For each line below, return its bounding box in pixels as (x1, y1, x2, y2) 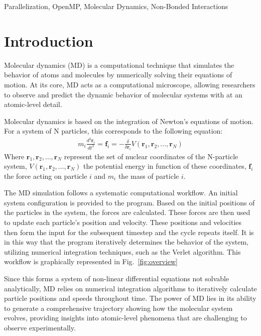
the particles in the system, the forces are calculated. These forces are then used (4, 207, 250, 217)
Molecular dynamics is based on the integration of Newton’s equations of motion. (4, 116, 254, 126)
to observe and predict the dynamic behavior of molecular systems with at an (4, 89, 242, 99)
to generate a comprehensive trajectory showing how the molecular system (4, 302, 233, 313)
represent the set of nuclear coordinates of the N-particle (64, 151, 238, 161)
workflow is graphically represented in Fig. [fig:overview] (4, 256, 178, 267)
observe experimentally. (4, 322, 76, 333)
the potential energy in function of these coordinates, (83, 161, 246, 171)
